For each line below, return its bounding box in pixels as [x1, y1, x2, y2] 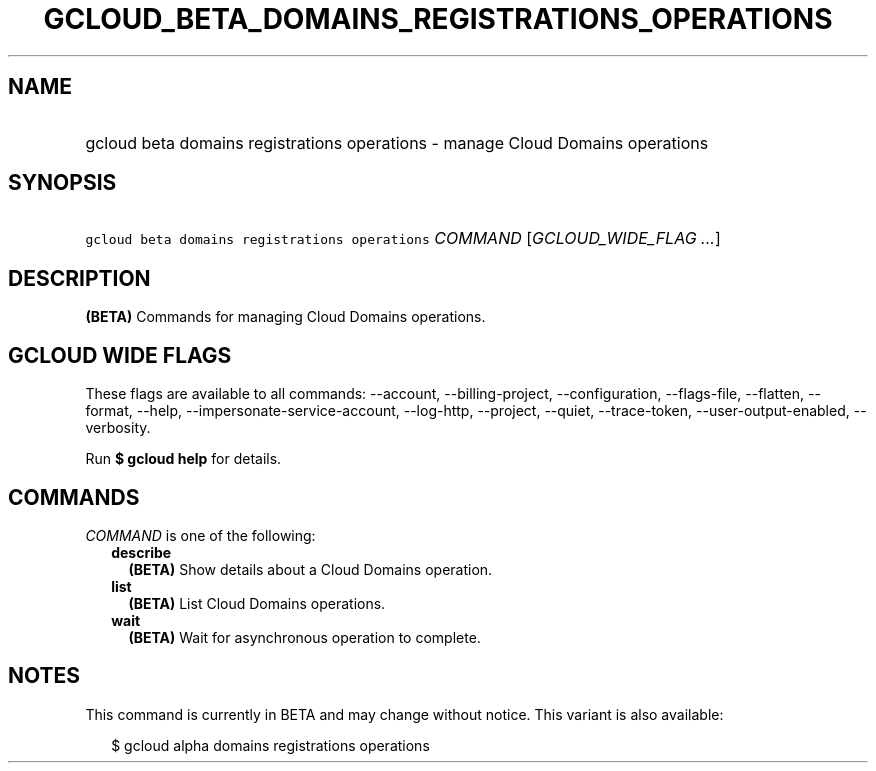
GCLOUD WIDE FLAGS [8, 342, 232, 368]
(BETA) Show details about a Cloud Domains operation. [128, 560, 493, 578]
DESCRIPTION [8, 265, 151, 291]
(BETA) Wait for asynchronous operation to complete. [128, 628, 481, 646]
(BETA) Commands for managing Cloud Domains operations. [85, 308, 486, 326]
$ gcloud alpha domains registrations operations [111, 736, 430, 754]
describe [111, 543, 172, 561]
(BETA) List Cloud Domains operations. [128, 594, 386, 612]
